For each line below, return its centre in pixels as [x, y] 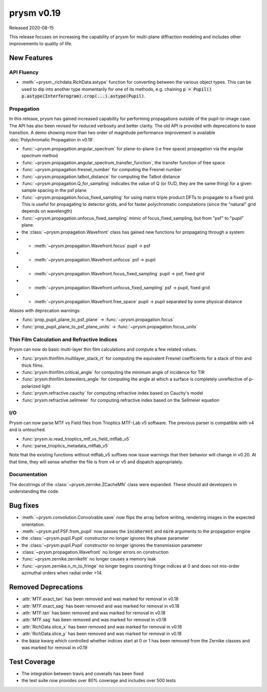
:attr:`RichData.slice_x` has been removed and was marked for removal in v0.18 [102, 627]
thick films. [33, 365]
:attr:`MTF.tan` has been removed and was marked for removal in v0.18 [93, 613]
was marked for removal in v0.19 [54, 647]
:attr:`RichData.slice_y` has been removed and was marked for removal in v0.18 [102, 634]
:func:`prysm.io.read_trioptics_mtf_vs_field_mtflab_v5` [76, 439]
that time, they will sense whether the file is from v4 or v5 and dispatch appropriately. [96, 462]
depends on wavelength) [47, 211]
